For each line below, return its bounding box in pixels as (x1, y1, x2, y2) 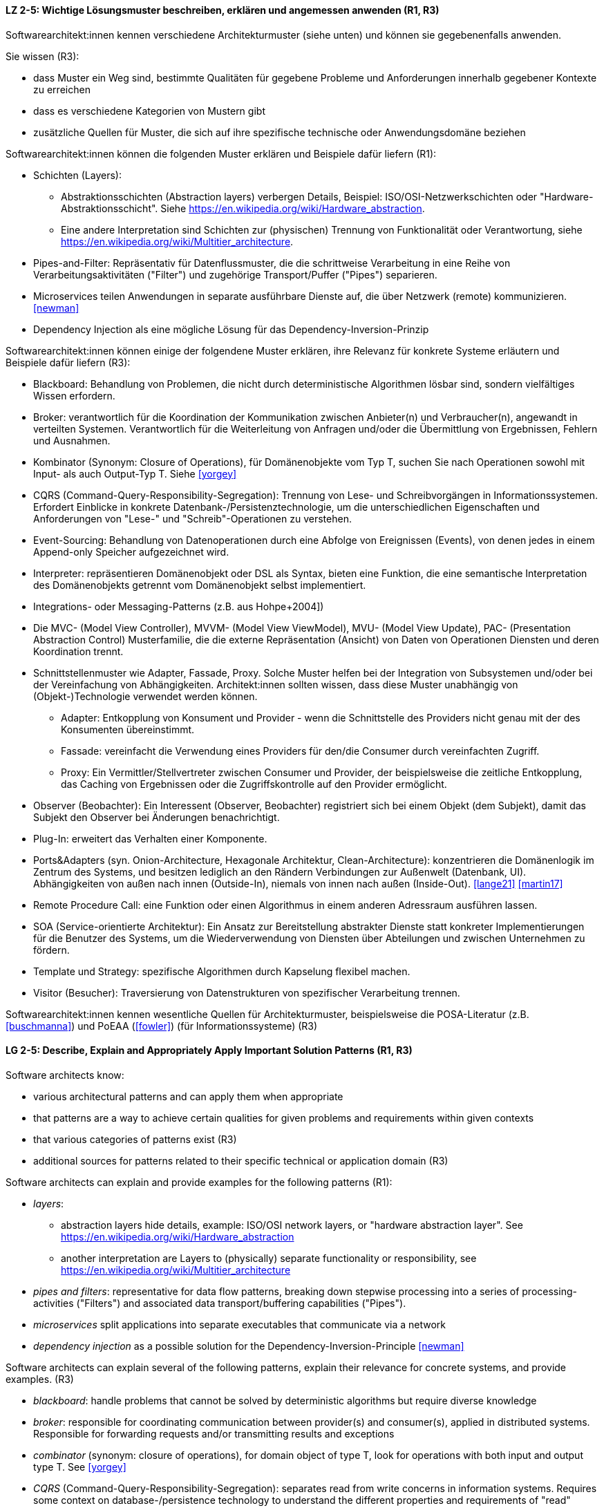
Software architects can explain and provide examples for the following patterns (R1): (6, 1176, 393, 1188)
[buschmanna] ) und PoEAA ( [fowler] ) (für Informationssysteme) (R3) (6, 1019, 318, 1032)
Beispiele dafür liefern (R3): (6, 356, 131, 368)
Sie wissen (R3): (6, 50, 79, 62)
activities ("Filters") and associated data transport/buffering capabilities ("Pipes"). (33, 1297, 406, 1309)
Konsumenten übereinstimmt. (61, 723, 195, 735)
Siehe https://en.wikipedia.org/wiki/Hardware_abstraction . (160, 202, 425, 214)
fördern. (33, 943, 70, 956)
